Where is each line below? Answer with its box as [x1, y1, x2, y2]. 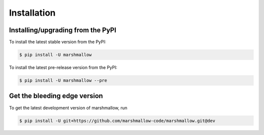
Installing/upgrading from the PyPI [9, 26, 117, 34]
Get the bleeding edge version [9, 92, 103, 100]
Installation [9, 7, 56, 18]
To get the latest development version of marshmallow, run [9, 105, 128, 111]
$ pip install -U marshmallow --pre [19, 78, 108, 83]
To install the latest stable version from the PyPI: [9, 39, 107, 45]
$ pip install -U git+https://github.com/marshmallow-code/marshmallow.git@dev [19, 118, 216, 123]
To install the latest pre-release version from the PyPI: [9, 65, 117, 70]
